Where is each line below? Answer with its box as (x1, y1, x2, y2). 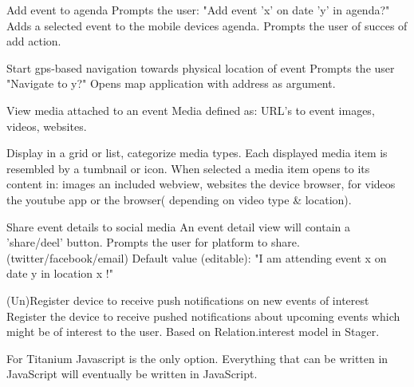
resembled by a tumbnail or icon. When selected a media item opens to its (6, 160, 370, 176)
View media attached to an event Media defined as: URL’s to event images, (6, 101, 375, 118)
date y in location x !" (6, 265, 113, 282)
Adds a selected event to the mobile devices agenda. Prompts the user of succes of (6, 17, 408, 34)
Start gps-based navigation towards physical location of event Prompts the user (6, 59, 395, 76)
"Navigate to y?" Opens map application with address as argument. (6, 75, 336, 92)
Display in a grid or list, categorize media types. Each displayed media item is (6, 144, 388, 161)
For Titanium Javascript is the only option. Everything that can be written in (6, 349, 388, 366)
